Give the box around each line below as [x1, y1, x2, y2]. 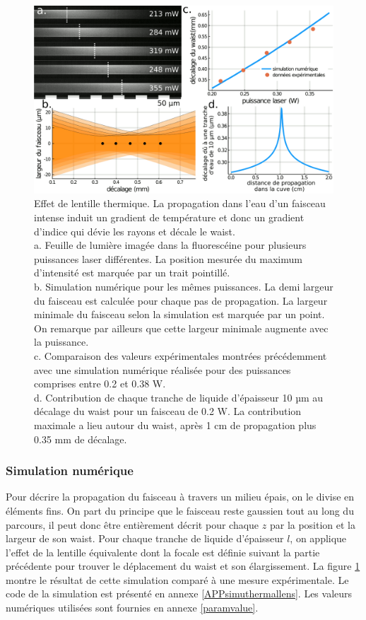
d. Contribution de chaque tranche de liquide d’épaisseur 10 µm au [34, 390, 324, 404]
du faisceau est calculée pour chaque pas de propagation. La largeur [34, 293, 328, 308]
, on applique [290, 531, 347, 546]
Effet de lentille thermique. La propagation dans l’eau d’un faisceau [34, 196, 326, 211]
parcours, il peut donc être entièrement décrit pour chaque [6, 517, 259, 532]
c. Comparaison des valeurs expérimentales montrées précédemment [34, 348, 327, 363]
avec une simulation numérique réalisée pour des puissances [34, 362, 291, 377]
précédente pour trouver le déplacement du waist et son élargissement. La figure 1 [6, 558, 360, 573]
